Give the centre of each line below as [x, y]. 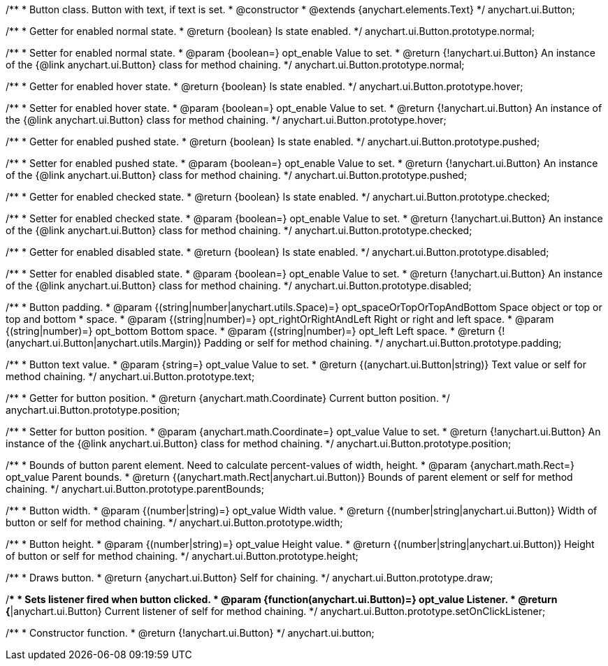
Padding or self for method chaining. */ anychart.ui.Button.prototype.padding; [383, 343]
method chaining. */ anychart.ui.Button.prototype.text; [130, 376]
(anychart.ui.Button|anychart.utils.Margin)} [104, 343]
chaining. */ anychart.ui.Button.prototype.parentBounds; [135, 489]
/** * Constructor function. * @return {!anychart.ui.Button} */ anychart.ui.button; [190, 633]
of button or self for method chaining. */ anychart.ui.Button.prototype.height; [182, 556]
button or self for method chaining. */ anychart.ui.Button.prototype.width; [174, 522]
